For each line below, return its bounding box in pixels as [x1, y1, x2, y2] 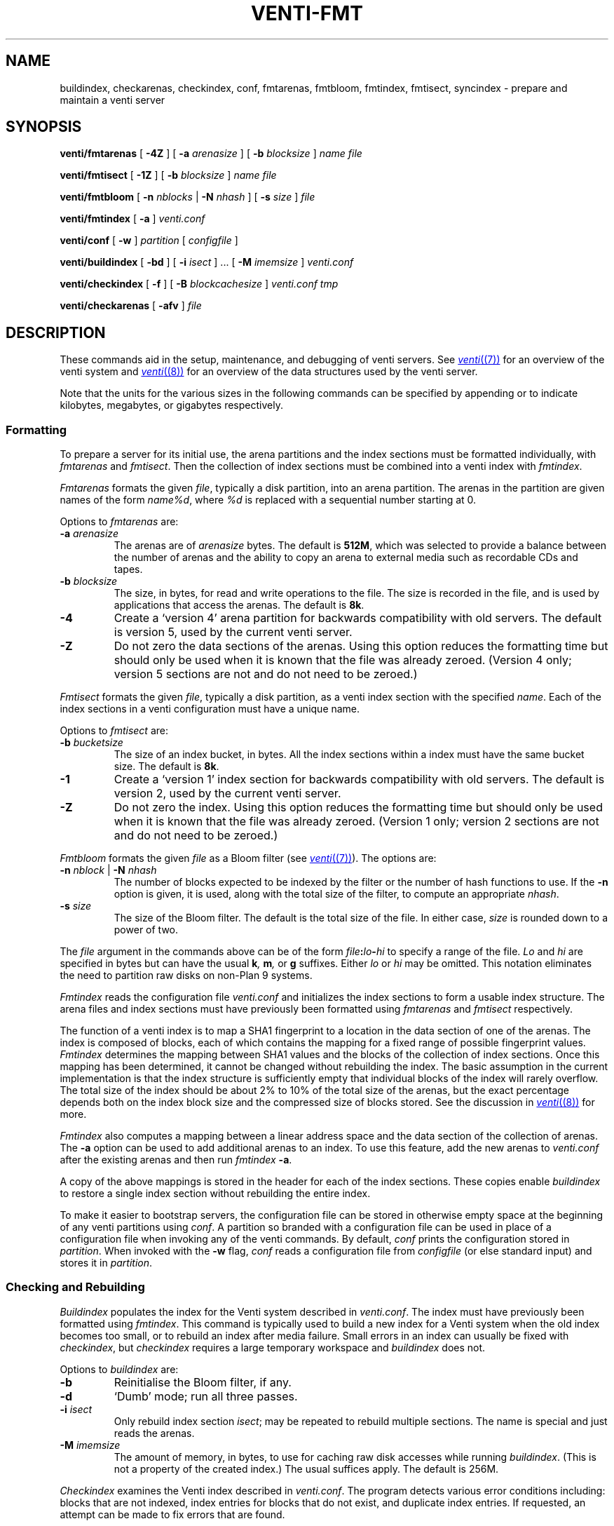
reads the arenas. [114, 1426, 195, 1439]
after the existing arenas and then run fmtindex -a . [60, 1154, 292, 1166]
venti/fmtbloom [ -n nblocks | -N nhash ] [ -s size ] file [60, 191, 315, 203]
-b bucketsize [60, 736, 123, 749]
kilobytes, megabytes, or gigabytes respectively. [60, 399, 283, 412]
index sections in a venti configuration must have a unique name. [60, 703, 360, 715]
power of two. [114, 924, 179, 936]
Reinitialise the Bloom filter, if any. [114, 1375, 292, 1389]
